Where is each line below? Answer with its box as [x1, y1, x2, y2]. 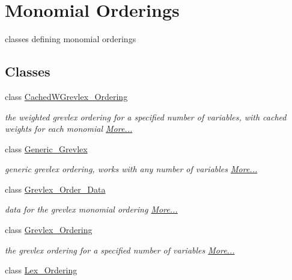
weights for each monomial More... [5, 122, 133, 135]
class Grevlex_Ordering [5, 223, 93, 236]
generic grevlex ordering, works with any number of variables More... [5, 163, 258, 175]
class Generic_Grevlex [5, 142, 88, 155]
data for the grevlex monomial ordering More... [5, 203, 178, 216]
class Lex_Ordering [5, 264, 78, 276]
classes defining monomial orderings [5, 33, 136, 45]
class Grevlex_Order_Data [5, 182, 106, 195]
